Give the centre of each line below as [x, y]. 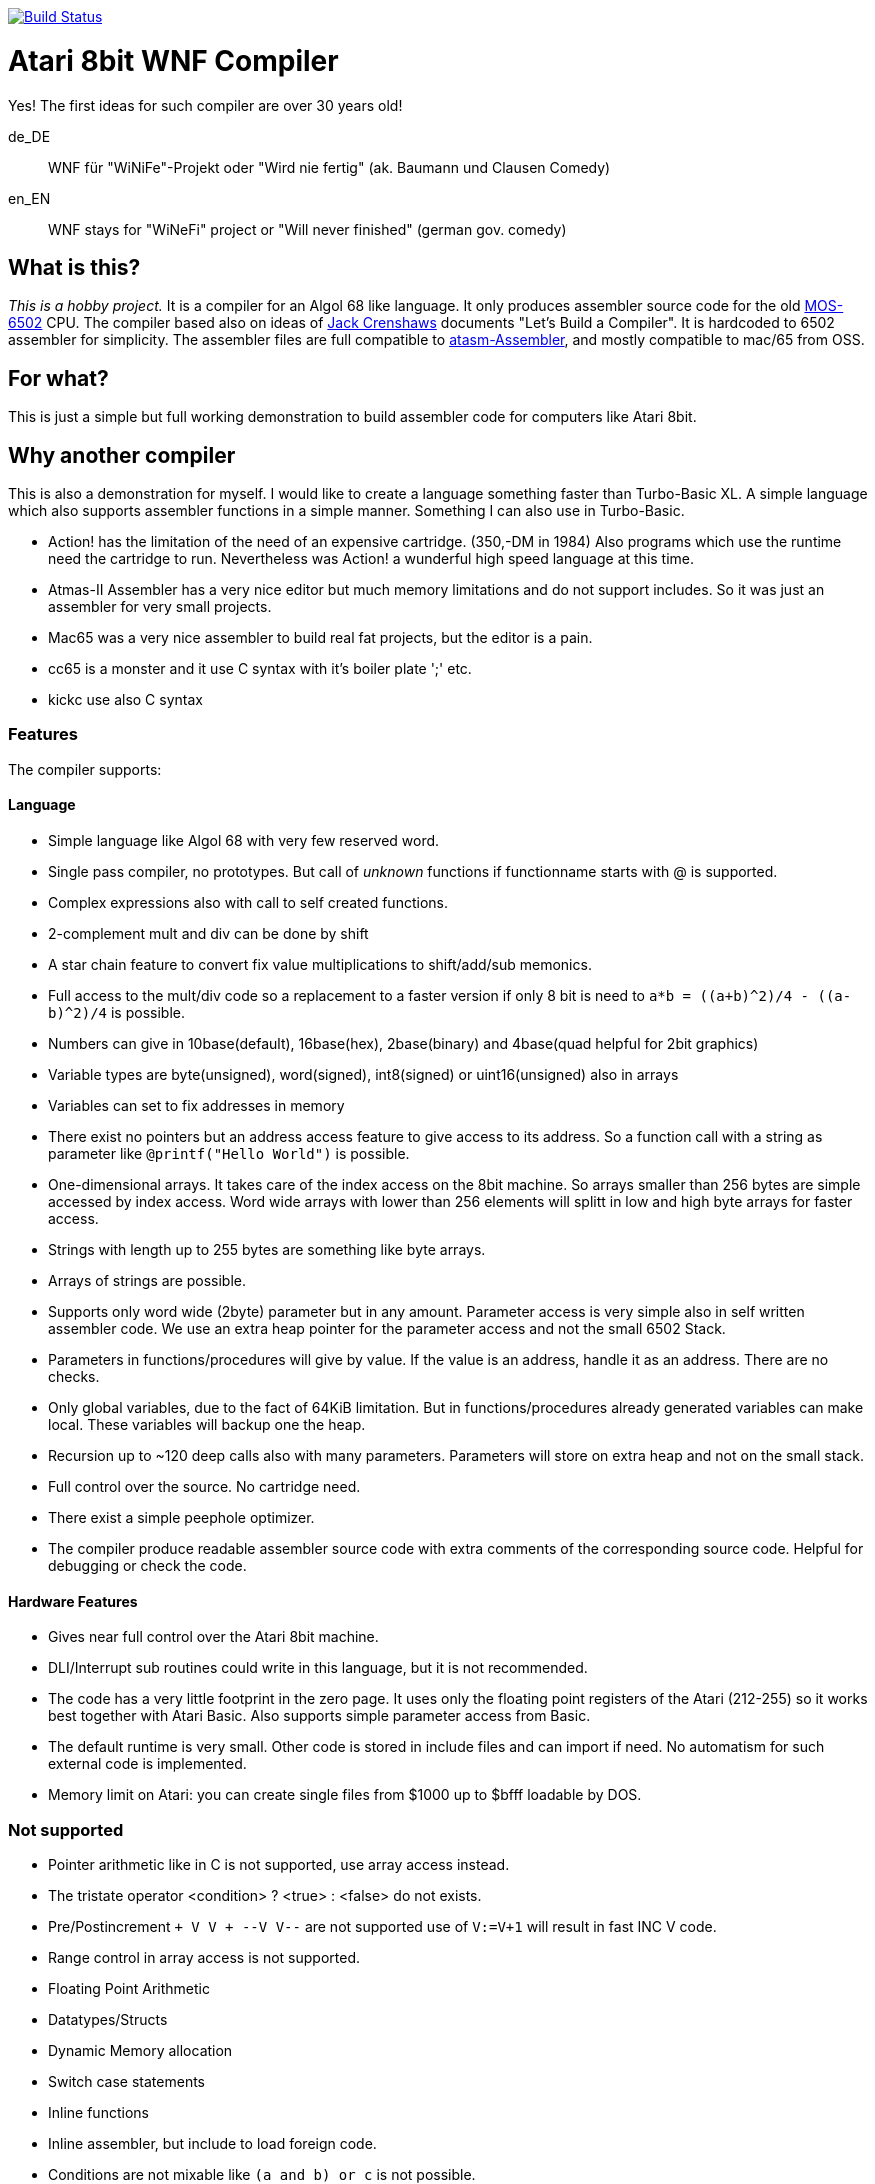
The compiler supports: [85, 769]
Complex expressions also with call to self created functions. [248, 902]
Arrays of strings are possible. [147, 1280]
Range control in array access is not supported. [204, 1957]
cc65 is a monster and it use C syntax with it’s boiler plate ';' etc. [260, 669]
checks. [74, 1376]
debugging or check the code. [147, 1565]
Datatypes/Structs [108, 2019]
